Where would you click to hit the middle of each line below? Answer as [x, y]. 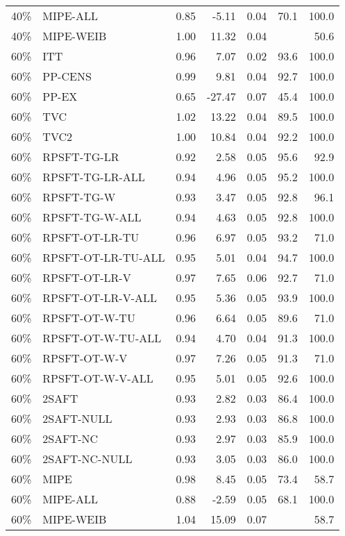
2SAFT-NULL [77, 418]
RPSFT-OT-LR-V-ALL [100, 298]
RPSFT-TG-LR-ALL [94, 177]
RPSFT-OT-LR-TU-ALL [104, 257]
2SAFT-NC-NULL [87, 459]
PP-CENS [67, 76]
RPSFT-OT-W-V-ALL [98, 378]
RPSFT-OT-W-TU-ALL [102, 338]
